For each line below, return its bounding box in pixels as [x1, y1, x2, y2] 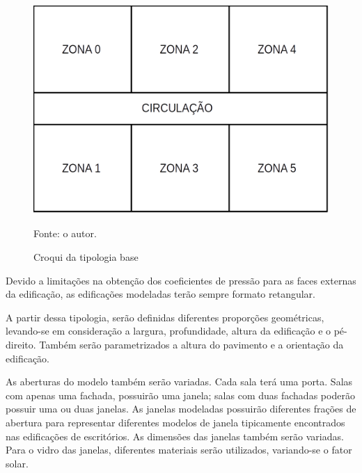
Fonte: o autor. [33, 226, 97, 241]
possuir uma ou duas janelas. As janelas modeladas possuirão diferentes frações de [6, 401, 356, 416]
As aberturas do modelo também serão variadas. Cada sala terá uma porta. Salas [6, 374, 353, 389]
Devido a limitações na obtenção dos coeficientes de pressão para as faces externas [6, 273, 356, 287]
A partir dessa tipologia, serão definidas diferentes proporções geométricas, [6, 310, 324, 324]
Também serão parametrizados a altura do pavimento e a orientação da [39, 337, 344, 351]
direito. [6, 337, 36, 351]
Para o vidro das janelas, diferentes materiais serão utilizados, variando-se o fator [6, 442, 352, 457]
